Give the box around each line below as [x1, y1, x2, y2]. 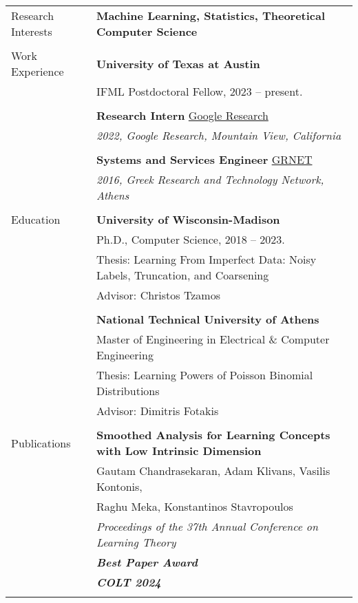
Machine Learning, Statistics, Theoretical [96, 8, 326, 23]
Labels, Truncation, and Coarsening [96, 267, 269, 283]
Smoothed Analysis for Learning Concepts [96, 427, 330, 443]
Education [11, 211, 61, 227]
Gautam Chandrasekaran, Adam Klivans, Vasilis [96, 463, 330, 478]
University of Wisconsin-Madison [96, 211, 280, 227]
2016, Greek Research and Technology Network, [96, 171, 324, 187]
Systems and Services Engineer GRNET [96, 151, 313, 167]
